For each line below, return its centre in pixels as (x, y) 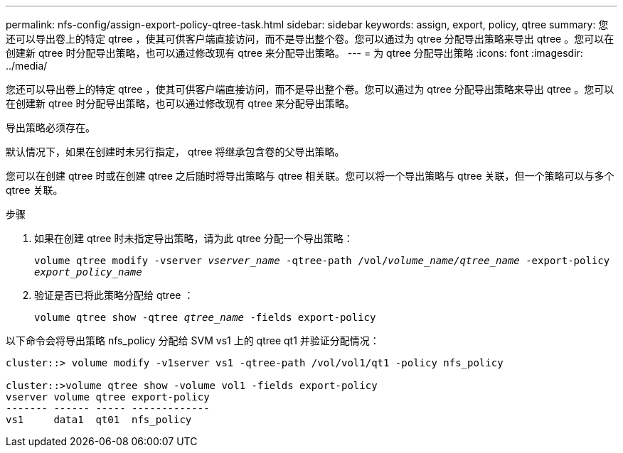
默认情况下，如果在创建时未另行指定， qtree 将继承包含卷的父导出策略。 (175, 152)
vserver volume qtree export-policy (108, 397)
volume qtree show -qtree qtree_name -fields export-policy (205, 317)
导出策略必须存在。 (50, 127)
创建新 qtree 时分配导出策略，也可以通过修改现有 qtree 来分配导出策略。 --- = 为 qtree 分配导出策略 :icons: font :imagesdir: (294, 53)
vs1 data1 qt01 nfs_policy (99, 420)
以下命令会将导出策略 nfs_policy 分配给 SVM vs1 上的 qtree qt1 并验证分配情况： (193, 340)
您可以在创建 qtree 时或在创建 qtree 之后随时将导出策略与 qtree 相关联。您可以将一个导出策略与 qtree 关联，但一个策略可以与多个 (310, 176)
